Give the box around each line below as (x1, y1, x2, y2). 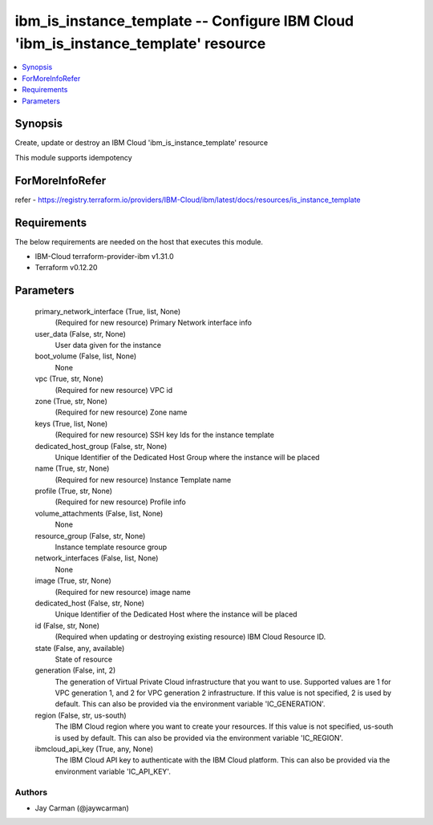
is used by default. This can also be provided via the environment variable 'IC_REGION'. (55, 733, 344, 742)
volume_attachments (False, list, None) (34, 508, 164, 518)
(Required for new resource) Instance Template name (55, 475, 232, 484)
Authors (14, 787, 48, 798)
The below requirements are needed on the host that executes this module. (14, 237, 264, 246)
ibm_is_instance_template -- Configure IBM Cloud (14, 12, 354, 30)
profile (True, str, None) (34, 486, 112, 496)
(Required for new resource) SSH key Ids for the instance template (55, 430, 274, 440)
